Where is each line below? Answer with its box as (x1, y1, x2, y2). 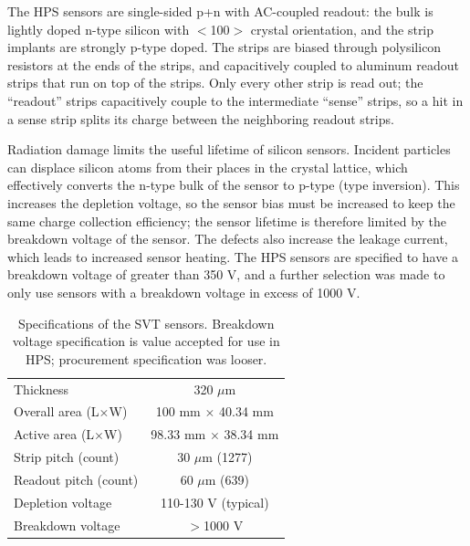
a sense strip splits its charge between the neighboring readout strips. (7, 109, 394, 128)
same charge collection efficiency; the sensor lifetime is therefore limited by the (7, 211, 447, 230)
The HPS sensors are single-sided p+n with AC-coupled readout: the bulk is (7, 2, 433, 20)
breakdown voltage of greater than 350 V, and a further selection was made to (7, 265, 445, 284)
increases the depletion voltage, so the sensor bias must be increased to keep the (7, 193, 455, 212)
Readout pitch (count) (14, 469, 139, 488)
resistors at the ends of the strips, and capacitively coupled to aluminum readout (7, 55, 459, 74)
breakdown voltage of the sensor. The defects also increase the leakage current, (7, 229, 448, 248)
